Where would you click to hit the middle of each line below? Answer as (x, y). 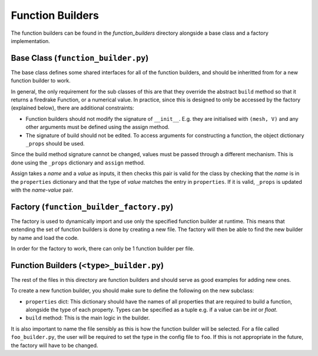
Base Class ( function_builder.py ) (80, 58)
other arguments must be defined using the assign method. (98, 127)
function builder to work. (41, 81)
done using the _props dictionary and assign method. (78, 163)
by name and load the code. (45, 238)
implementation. (30, 41)
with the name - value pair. (42, 190)
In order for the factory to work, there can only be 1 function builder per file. (102, 248)
